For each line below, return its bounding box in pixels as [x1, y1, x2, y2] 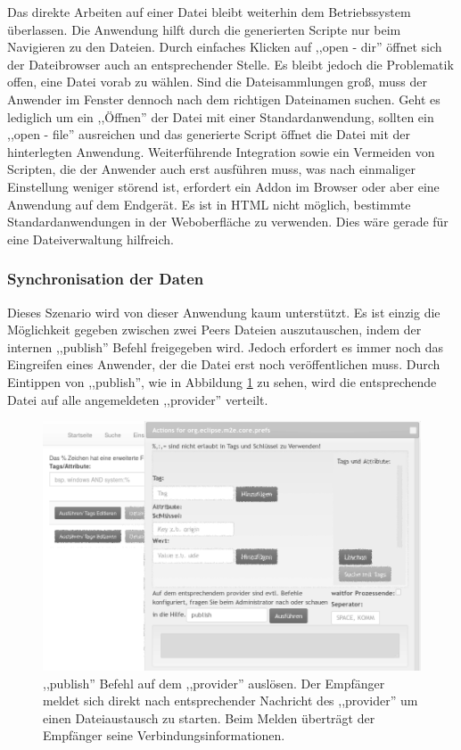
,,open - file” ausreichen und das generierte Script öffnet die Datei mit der [7, 125, 411, 144]
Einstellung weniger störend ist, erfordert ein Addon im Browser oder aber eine [7, 177, 440, 195]
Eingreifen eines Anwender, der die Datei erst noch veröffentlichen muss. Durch [7, 355, 440, 374]
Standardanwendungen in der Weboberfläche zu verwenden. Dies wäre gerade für [7, 212, 449, 231]
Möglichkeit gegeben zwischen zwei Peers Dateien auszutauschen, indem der [7, 320, 422, 339]
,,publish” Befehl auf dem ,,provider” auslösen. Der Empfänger [43, 673, 385, 692]
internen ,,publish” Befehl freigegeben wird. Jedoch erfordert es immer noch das [7, 337, 443, 356]
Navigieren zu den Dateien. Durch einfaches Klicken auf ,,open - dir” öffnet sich [7, 37, 442, 56]
